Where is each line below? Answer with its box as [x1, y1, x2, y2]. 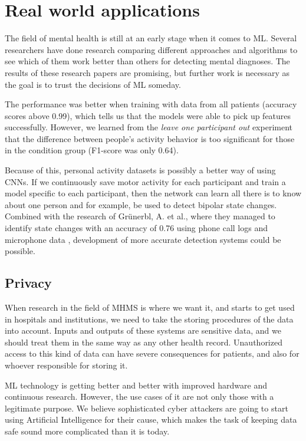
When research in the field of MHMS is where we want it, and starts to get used [5, 301, 295, 314]
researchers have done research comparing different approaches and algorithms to [5, 43, 298, 55]
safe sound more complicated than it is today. [5, 424, 170, 437]
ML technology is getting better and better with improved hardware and [5, 379, 267, 391]
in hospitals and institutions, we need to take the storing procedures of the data [5, 312, 294, 325]
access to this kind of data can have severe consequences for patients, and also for [5, 347, 300, 360]
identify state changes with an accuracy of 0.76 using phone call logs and [5, 222, 268, 234]
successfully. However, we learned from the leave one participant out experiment [5, 121, 292, 133]
